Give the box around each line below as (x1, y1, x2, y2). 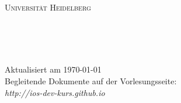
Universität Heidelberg (5, 1, 91, 13)
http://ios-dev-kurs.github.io (5, 86, 105, 98)
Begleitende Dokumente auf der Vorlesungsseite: (5, 74, 177, 87)
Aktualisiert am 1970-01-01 (5, 63, 102, 75)
